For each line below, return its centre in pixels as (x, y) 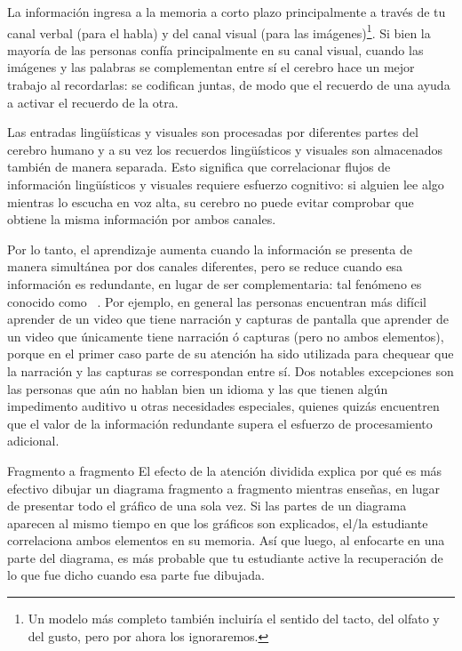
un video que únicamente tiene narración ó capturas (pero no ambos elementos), (226, 336)
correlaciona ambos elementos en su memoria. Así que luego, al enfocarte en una (226, 540)
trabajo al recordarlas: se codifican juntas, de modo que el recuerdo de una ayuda (229, 85)
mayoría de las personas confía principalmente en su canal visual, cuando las (215, 49)
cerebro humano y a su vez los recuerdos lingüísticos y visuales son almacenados (225, 149)
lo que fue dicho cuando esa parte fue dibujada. (136, 575)
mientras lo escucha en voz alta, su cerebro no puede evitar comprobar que (211, 201)
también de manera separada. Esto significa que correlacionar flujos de (199, 167)
